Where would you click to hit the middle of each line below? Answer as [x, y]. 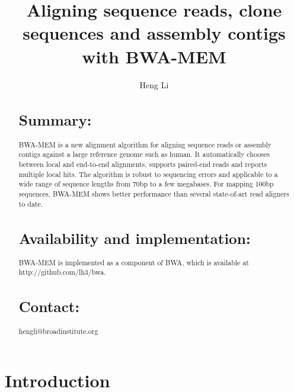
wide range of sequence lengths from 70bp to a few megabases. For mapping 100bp [146, 184]
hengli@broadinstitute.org [58, 331]
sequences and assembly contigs [154, 33]
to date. [31, 203]
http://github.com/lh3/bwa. [62, 272]
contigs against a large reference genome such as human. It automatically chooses [144, 154]
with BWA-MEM [154, 56]
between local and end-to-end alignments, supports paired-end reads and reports [143, 164]
